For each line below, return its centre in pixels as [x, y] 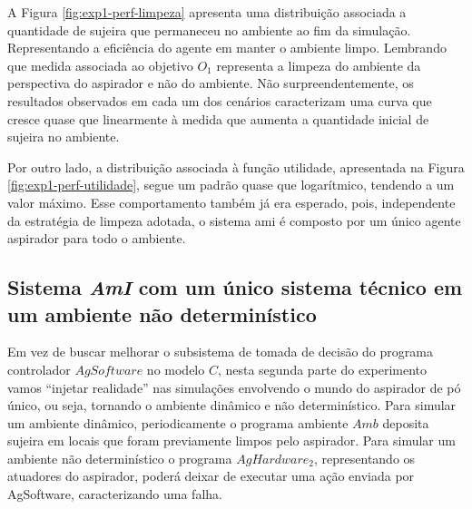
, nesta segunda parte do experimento [322, 369]
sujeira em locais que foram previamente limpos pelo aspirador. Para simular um [231, 440]
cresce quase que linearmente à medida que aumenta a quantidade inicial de [218, 118]
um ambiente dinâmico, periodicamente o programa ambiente [178, 422]
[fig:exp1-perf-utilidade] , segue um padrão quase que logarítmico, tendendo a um [231, 185]
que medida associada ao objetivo [100, 65]
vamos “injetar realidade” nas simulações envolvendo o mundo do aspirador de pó [234, 387]
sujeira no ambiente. [64, 137]
